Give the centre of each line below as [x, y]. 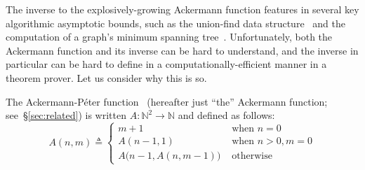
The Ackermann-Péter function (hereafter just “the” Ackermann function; [167, 101]
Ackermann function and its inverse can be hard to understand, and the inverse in [182, 50]
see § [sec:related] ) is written [66, 115]
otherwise [252, 156]
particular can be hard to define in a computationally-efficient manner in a [166, 64]
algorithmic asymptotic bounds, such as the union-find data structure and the [175, 23]
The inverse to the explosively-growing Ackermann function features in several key [182, 9]
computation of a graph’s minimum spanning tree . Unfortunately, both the [169, 37]
